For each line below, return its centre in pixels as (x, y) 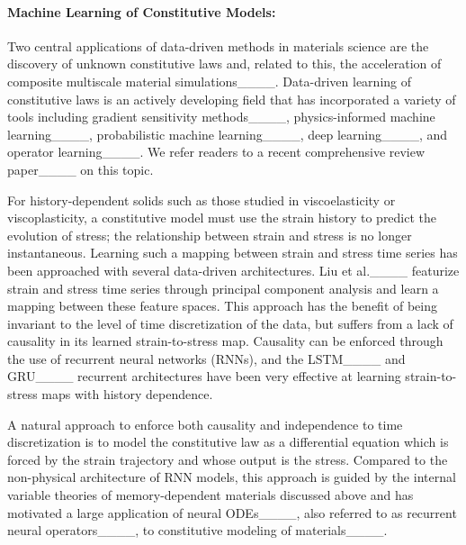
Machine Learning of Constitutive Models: (142, 11)
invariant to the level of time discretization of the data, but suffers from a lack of (230, 323)
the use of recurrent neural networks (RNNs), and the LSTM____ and (206, 358)
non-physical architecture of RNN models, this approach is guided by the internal (232, 477)
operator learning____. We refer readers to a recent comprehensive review (216, 152)
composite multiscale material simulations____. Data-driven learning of (210, 81)
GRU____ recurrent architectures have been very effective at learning (204, 376)
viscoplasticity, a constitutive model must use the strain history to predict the (222, 218)
